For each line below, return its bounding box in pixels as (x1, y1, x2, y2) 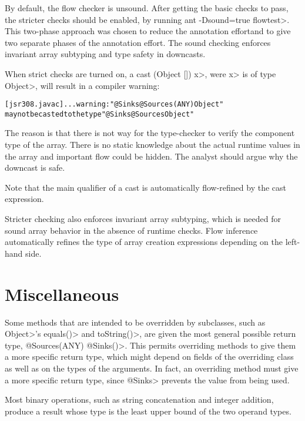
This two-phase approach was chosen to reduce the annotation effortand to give (5, 25, 291, 37)
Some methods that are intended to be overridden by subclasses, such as (5, 316, 266, 328)
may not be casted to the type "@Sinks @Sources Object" (5, 110, 195, 118)
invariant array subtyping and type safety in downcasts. (5, 48, 206, 60)
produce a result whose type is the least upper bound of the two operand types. (5, 405, 291, 417)
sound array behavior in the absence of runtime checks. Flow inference (5, 224, 258, 236)
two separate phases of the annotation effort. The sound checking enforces (5, 36, 271, 48)
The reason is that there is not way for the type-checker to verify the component (5, 127, 295, 139)
